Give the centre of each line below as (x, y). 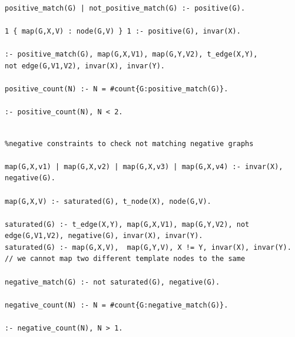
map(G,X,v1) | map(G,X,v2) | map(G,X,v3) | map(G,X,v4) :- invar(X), (144, 166)
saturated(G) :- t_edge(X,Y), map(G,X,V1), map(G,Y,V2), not (127, 224)
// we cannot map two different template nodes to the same (125, 259)
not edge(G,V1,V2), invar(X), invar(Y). (85, 66)
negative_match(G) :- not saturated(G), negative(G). (112, 282)
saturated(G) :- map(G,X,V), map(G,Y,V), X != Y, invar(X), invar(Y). (148, 247)
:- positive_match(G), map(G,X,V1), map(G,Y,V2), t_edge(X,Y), (131, 54)
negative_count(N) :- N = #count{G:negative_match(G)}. (117, 305)
